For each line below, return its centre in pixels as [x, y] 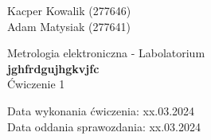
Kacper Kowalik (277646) [69, 10]
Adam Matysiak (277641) [69, 26]
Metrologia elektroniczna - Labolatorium [106, 53]
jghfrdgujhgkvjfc [53, 68]
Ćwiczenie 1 [36, 84]
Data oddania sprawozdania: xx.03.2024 [104, 126]
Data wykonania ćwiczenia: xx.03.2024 [101, 110]
